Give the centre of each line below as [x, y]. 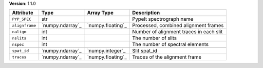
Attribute [23, 13]
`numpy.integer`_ [106, 51]
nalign [19, 32]
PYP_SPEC [22, 19]
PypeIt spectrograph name [163, 19]
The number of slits [155, 38]
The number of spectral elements [170, 44]
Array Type [100, 13]
